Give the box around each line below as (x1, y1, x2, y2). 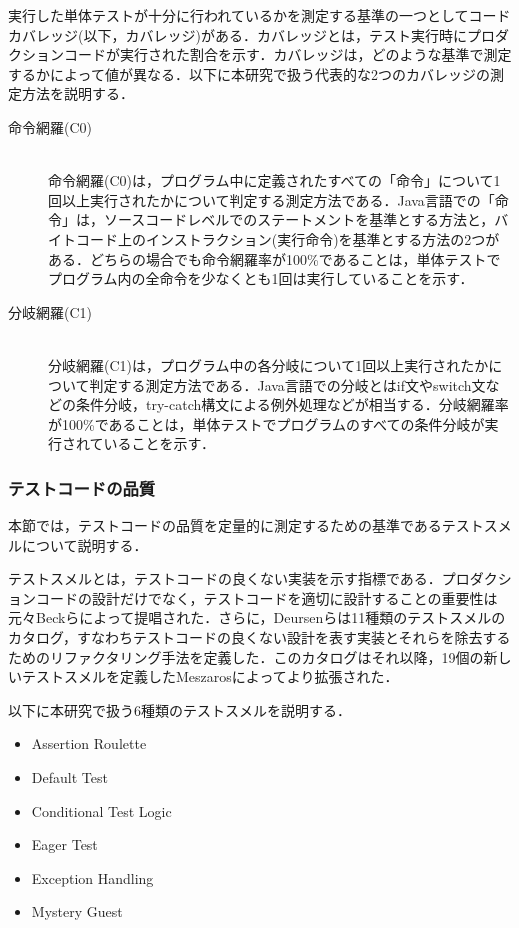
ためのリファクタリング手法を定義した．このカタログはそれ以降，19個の (8, 646, 484, 667)
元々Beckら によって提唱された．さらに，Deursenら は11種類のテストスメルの (8, 607, 506, 628)
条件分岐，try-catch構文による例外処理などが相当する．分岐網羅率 (75, 394, 509, 415)
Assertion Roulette (31, 733, 147, 754)
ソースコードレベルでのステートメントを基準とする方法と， (103, 209, 495, 230)
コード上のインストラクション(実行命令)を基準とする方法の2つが (75, 228, 500, 249)
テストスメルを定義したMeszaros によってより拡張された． (21, 666, 399, 687)
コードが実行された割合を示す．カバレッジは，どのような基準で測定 (63, 44, 512, 65)
